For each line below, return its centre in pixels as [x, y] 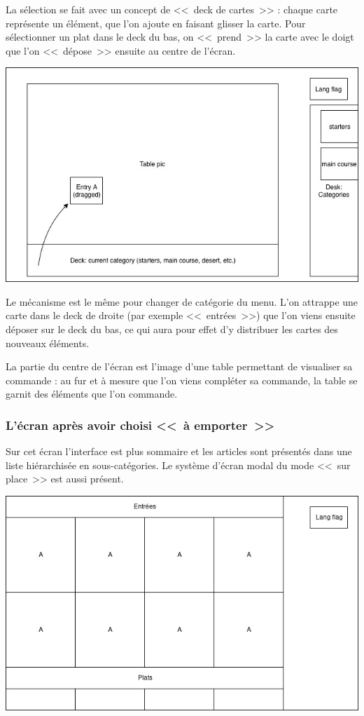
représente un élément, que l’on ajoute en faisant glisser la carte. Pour [156, 23]
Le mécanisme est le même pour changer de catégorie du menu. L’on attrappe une [182, 301]
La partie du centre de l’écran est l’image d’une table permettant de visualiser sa [179, 366]
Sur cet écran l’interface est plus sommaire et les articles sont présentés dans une [179, 451]
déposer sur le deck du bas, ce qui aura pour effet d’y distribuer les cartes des [172, 329]
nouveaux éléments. [48, 343]
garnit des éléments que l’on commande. [92, 394]
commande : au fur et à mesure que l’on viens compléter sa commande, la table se [182, 380]
